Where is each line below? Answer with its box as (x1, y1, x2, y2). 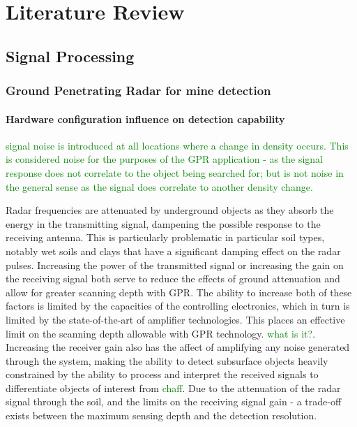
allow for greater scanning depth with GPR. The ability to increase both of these (6, 284, 352, 299)
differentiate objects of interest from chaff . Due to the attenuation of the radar (6, 380, 341, 395)
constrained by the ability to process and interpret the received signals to (6, 367, 319, 382)
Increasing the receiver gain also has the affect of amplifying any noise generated (6, 340, 350, 354)
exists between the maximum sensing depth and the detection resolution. (6, 408, 317, 423)
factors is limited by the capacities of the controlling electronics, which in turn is (6, 298, 350, 313)
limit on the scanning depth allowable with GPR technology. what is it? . (6, 326, 316, 340)
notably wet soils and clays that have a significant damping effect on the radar (6, 243, 341, 258)
